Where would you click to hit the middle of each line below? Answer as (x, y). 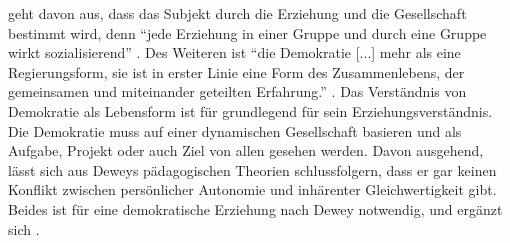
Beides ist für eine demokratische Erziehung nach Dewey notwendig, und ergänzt (255, 208)
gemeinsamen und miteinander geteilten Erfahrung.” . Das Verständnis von (237, 91)
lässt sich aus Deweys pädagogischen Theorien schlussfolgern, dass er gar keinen (252, 169)
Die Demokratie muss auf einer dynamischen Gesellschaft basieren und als (235, 130)
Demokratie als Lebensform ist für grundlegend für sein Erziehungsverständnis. (250, 110)
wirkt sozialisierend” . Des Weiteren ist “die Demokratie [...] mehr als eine (234, 52)
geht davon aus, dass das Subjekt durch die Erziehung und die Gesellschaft (237, 13)
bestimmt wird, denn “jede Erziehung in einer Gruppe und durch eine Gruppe (247, 32)
